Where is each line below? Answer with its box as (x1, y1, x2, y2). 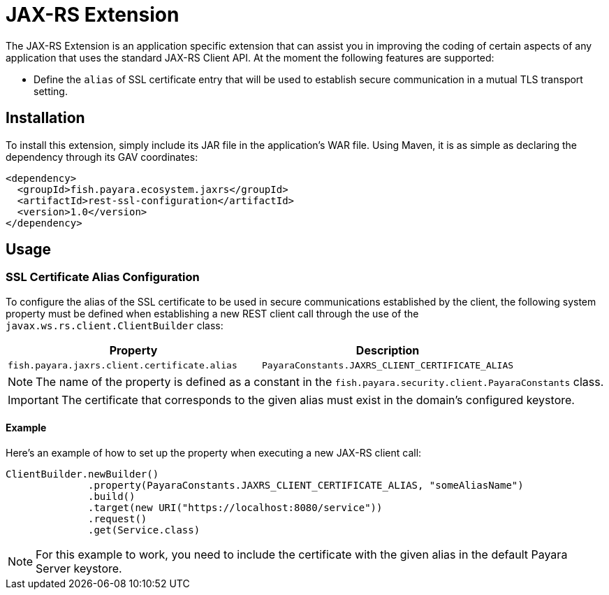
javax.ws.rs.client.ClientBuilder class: (6, 319, 223, 331)
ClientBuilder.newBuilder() (6, 468, 159, 480)
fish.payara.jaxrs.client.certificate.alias (8, 359, 237, 371)
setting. (34, 85, 68, 97)
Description (355, 343, 420, 357)
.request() (88, 513, 147, 525)
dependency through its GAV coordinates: (6, 150, 198, 163)
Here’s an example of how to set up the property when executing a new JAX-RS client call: (6, 447, 422, 459)
